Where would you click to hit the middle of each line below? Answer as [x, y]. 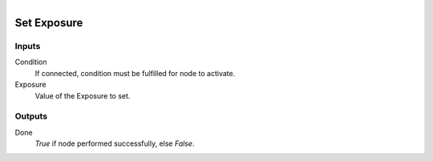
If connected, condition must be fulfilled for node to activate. [135, 73]
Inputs [28, 46]
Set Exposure [49, 23]
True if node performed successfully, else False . [115, 143]
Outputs [31, 116]
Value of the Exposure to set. [83, 95]
